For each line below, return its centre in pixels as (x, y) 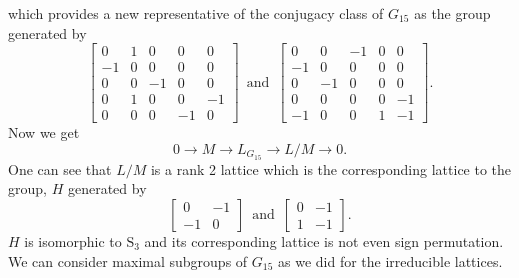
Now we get (44, 132)
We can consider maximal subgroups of (128, 260)
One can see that (60, 168)
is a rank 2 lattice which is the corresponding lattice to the (331, 168)
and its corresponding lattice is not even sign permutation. (324, 240)
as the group (452, 13)
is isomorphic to (73, 240)
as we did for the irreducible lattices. (390, 260)
